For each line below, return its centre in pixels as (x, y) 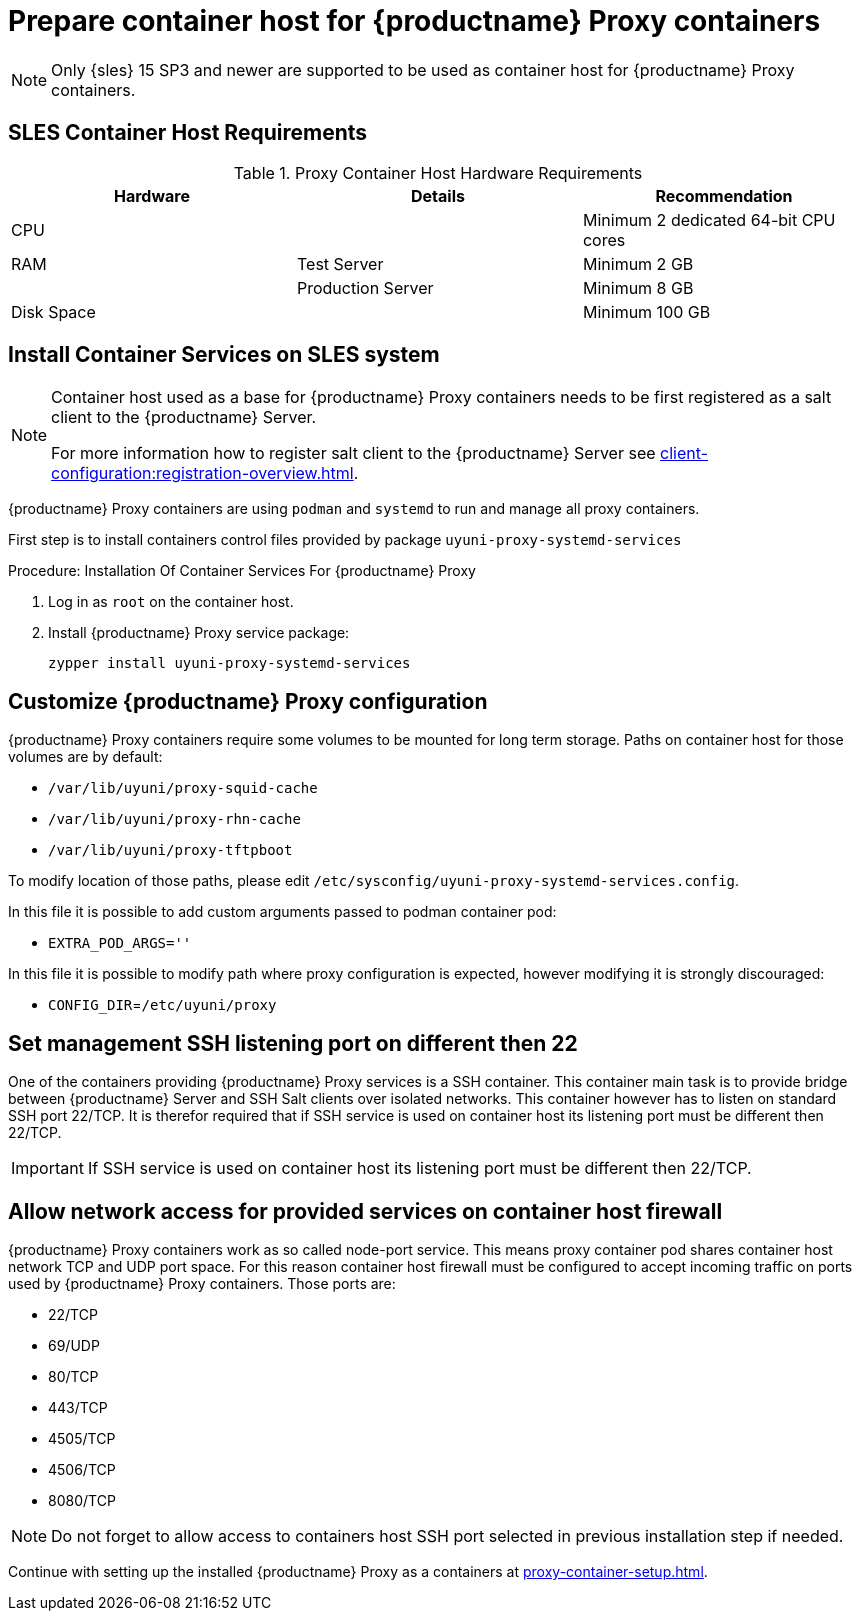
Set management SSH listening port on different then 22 (293, 1043)
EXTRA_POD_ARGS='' (120, 943)
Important (47, 1168)
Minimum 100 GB (646, 311)
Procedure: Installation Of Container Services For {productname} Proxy (242, 571)
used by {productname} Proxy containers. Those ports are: (202, 1283)
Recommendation (724, 195)
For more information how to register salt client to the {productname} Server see (353, 453)
